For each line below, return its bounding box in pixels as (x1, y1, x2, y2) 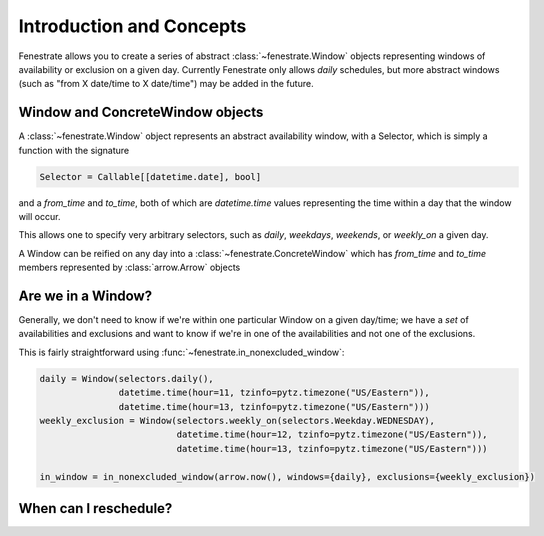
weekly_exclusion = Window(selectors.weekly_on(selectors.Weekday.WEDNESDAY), (39, 415, 435, 426)
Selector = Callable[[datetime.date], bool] (39, 171, 262, 182)
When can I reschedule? (18, 500, 173, 517)
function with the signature (18, 144, 130, 156)
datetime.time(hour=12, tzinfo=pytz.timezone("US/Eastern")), (176, 429, 489, 440)
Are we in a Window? (18, 287, 153, 304)
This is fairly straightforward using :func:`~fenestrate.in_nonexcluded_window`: (18, 346, 345, 358)
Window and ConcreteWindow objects (18, 104, 264, 121)
